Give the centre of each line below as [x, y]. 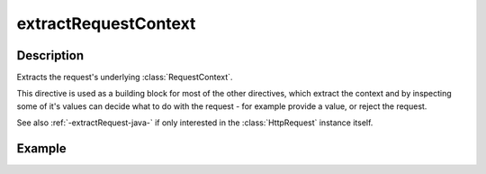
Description [50, 55]
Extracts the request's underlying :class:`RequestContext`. [125, 78]
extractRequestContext [106, 23]
